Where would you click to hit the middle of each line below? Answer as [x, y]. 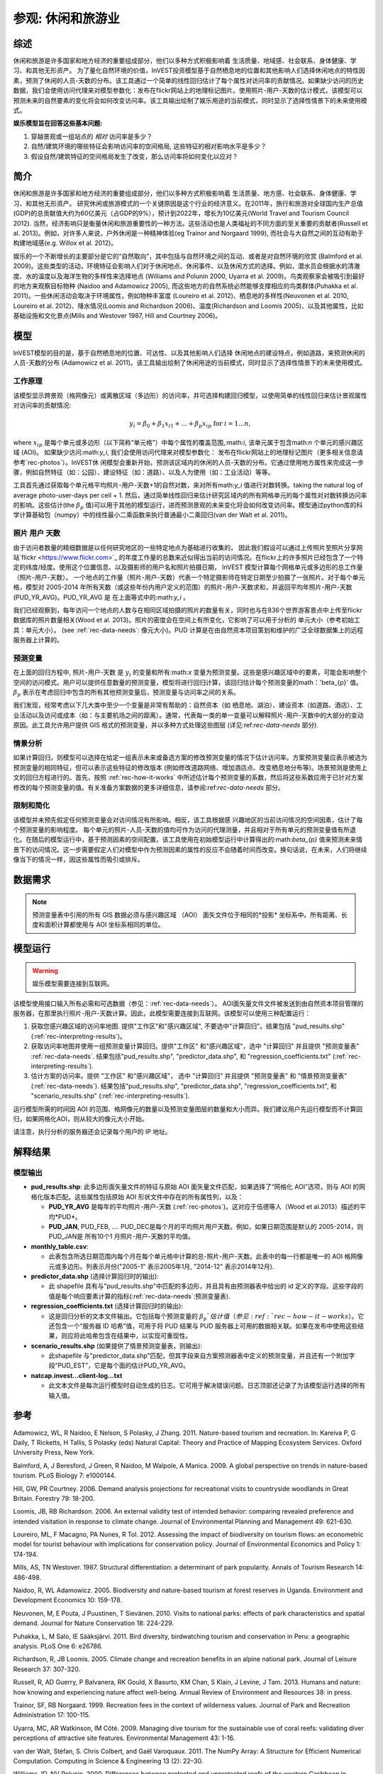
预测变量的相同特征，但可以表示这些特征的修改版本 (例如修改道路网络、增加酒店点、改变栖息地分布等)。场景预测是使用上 [190, 767]
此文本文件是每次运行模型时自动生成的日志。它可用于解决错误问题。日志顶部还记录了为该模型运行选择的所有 [207, 1385]
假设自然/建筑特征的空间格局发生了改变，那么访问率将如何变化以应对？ [135, 156]
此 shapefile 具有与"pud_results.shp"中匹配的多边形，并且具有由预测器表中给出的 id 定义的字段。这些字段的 [206, 1286]
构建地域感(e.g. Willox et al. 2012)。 [65, 243]
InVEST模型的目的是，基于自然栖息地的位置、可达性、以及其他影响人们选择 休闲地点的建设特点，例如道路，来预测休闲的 [189, 353]
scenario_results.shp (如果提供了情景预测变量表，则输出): [116, 1345]
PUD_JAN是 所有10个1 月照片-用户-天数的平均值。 [122, 1236]
